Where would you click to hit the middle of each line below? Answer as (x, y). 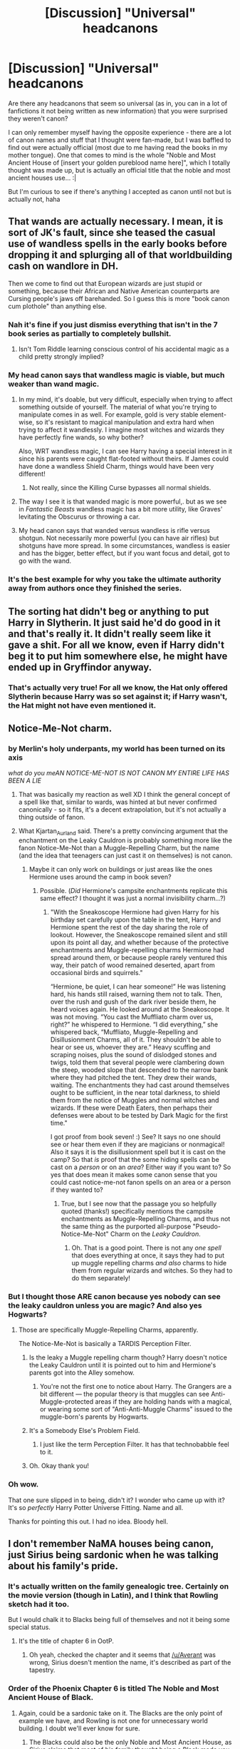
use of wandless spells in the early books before (118, 244)
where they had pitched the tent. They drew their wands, (134, 1078)
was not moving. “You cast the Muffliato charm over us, (132, 1017)
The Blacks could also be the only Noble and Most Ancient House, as (130, 1742)
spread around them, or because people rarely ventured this (139, 958)
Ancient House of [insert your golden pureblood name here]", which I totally (119, 163)
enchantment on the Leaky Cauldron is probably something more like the (125, 840)
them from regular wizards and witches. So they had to (152, 1270)
